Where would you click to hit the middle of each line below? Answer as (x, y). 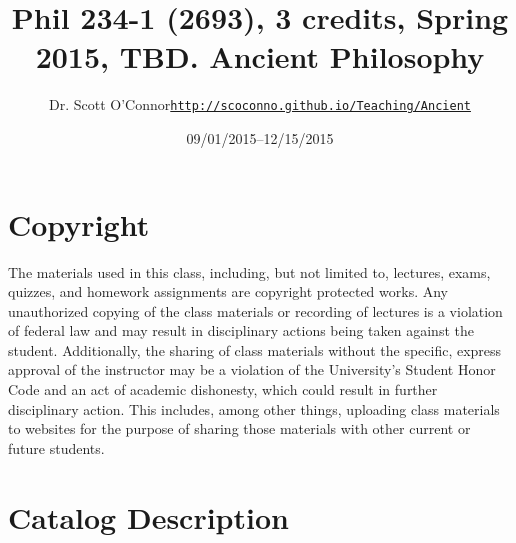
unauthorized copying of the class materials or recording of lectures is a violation (255, 310)
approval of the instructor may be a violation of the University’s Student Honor (252, 369)
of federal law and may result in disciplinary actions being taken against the (241, 330)
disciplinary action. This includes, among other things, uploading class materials (254, 408)
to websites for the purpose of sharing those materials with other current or (239, 428)
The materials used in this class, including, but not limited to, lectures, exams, (249, 271)
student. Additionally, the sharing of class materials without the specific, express (255, 349)
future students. (56, 447)
